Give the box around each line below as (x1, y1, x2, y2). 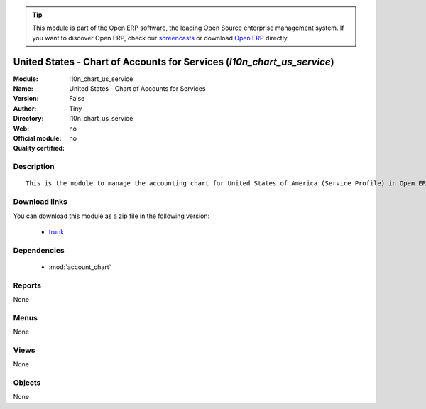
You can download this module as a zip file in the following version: (13, 212, 210, 220)
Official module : (13, 134, 62, 143)
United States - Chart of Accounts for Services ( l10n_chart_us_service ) (13, 55, 334, 67)
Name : (13, 84, 33, 93)
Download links (13, 197, 67, 207)
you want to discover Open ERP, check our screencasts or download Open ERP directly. (32, 33, 289, 42)
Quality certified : (13, 144, 65, 153)
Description (13, 162, 55, 172)
